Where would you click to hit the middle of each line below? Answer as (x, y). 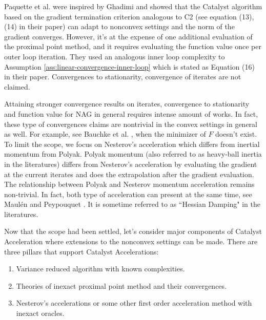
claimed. (17, 86)
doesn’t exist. (236, 134)
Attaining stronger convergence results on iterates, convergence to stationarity (127, 104)
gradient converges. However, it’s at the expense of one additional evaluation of (128, 36)
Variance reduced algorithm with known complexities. (100, 269)
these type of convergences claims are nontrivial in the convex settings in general (131, 124)
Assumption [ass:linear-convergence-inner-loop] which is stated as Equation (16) (129, 66)
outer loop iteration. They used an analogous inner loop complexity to (115, 56)
